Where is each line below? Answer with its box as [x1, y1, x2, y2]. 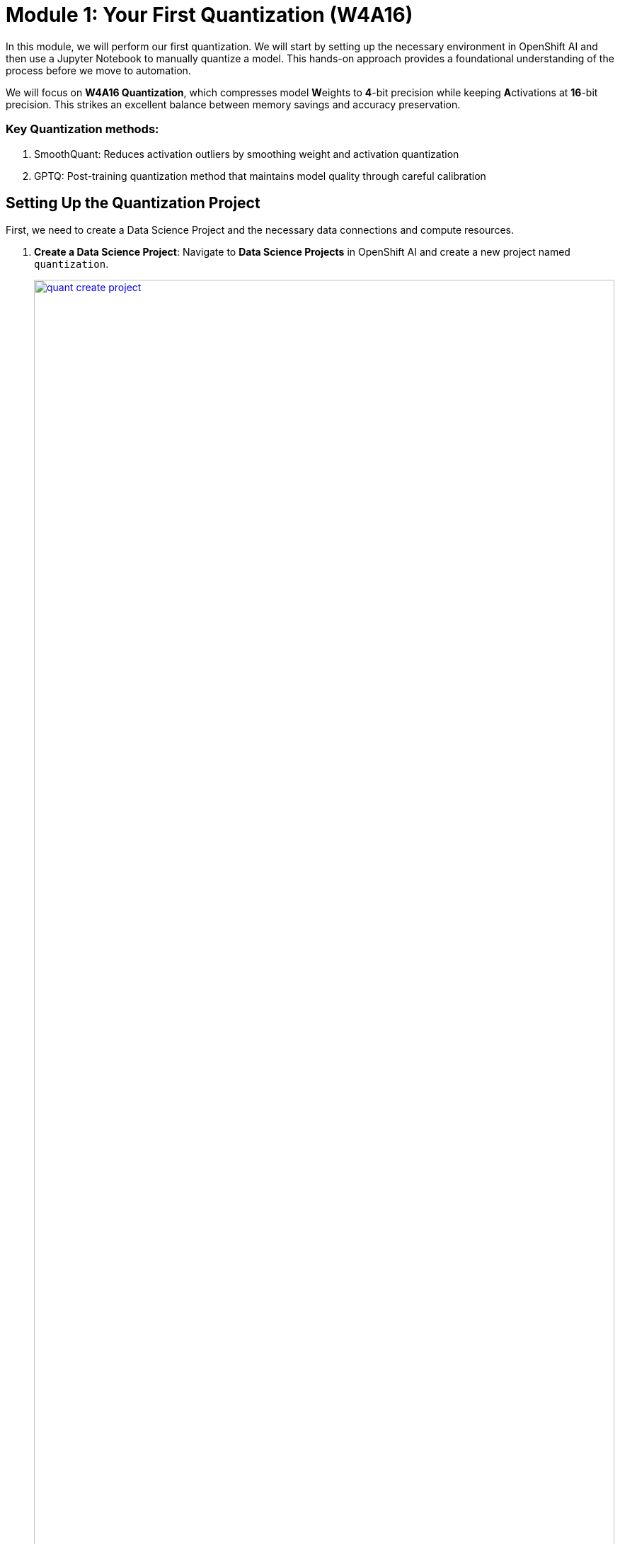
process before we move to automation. [6, 64, 191, 76]
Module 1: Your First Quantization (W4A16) [6, 3, 413, 27]
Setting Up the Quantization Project [6, 193, 260, 212]
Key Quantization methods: [6, 122, 159, 137]
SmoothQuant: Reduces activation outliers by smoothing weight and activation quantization [34, 147, 459, 160]
